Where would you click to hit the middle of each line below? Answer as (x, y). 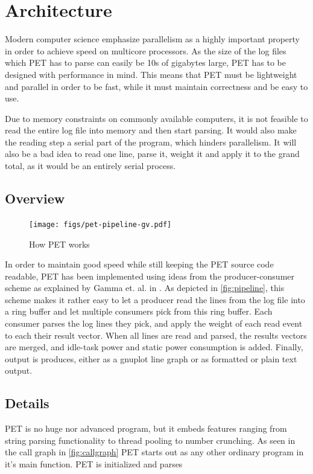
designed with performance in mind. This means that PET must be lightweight (151, 74)
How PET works (59, 244)
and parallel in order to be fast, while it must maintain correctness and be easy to (156, 86)
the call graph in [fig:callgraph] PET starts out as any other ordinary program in (154, 452)
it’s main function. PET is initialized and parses (94, 464)
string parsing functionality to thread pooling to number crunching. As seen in (150, 440)
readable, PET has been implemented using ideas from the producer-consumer (150, 276)
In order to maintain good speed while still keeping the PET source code (139, 264)
